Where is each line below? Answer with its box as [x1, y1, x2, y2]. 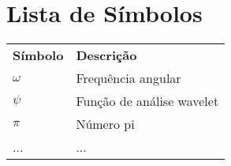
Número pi [76, 115, 135, 134]
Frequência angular [76, 69, 181, 88]
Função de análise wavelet [76, 92, 219, 111]
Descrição [76, 46, 137, 65]
